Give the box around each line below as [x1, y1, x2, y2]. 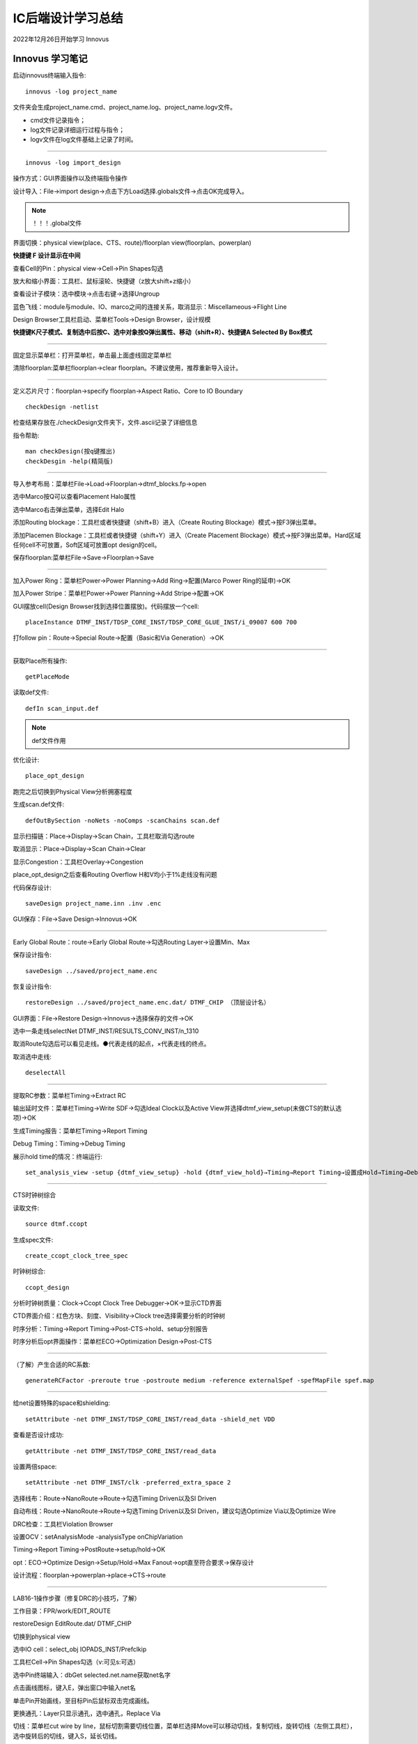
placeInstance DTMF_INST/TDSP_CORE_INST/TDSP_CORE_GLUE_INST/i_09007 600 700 [25, 618, 297, 626]
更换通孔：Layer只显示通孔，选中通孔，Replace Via [13, 1709, 161, 1717]
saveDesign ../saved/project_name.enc [25, 967, 158, 975]
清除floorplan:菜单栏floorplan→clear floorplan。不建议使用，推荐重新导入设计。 [13, 363, 242, 373]
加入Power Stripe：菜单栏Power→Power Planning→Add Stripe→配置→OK [13, 589, 224, 598]
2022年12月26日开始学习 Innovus [13, 35, 109, 43]
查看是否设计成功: [13, 1431, 64, 1439]
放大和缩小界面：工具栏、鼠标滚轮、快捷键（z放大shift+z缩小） [13, 276, 195, 285]
